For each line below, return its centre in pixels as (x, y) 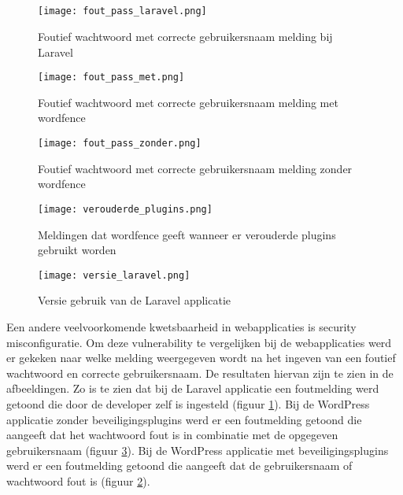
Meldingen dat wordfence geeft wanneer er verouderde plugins (187, 234)
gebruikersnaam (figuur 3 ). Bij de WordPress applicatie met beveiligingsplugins (198, 450)
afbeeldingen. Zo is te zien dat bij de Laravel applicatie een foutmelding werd (193, 388)
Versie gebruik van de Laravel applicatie (134, 300)
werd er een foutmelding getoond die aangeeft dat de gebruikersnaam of (179, 465)
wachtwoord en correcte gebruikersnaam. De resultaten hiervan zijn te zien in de (200, 373)
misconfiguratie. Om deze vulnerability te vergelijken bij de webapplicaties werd (199, 342)
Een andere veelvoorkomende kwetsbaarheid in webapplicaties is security (181, 327)
